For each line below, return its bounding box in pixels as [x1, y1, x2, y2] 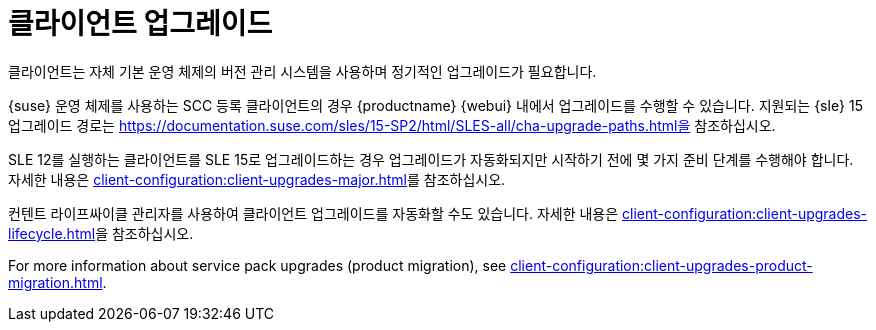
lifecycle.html [8, 224, 96, 242]
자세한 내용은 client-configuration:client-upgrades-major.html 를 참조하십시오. [8, 170, 506, 188]
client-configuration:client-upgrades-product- [510, 256, 813, 274]
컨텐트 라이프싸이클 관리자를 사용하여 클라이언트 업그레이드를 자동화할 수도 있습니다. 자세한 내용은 [8, 204, 619, 222]
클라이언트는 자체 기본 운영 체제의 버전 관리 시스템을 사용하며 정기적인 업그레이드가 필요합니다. [8, 62, 597, 80]
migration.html [8, 273, 103, 291]
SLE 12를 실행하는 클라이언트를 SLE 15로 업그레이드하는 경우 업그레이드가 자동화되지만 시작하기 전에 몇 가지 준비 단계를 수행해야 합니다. [8, 150, 854, 168]
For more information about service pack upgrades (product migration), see [8, 256, 507, 274]
